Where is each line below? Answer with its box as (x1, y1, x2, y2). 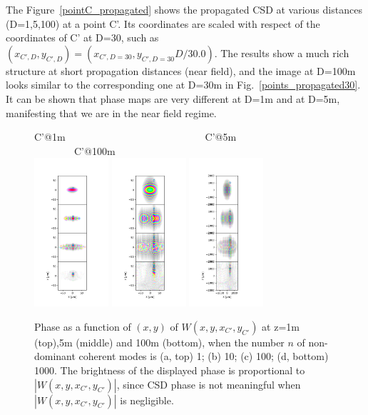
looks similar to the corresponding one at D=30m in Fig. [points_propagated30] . (6, 77, 361, 92)
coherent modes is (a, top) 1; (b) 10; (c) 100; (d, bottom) (78, 349, 329, 364)
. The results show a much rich (214, 45, 349, 60)
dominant (34, 349, 76, 364)
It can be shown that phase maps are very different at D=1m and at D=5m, (6, 91, 340, 106)
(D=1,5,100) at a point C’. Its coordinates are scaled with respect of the (6, 16, 320, 31)
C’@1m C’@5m (34, 129, 237, 144)
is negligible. (120, 392, 174, 407)
